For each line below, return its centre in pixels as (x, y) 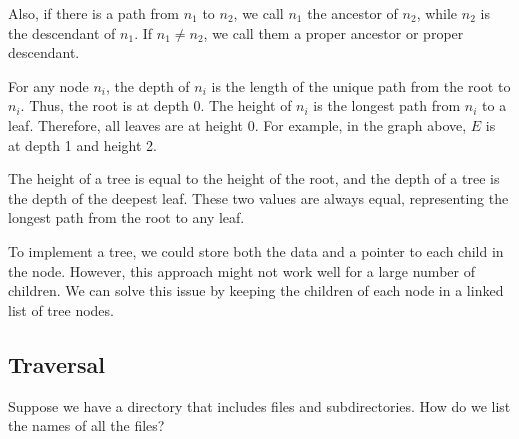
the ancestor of (352, 13)
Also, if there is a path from (93, 13)
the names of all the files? (86, 425)
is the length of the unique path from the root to (361, 85)
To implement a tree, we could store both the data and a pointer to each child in (256, 250)
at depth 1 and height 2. (82, 144)
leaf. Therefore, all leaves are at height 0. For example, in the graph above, (237, 124)
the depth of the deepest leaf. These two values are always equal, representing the (258, 197)
